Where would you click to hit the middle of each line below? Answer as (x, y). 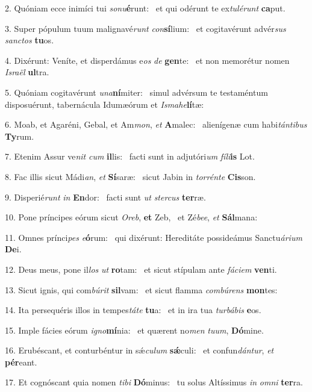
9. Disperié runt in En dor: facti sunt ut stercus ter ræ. (105, 197)
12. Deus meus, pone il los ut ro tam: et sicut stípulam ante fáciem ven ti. (141, 269)
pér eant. (21, 362)
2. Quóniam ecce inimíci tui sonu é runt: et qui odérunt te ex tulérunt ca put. (145, 8)
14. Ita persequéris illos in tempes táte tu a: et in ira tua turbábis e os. (133, 310)
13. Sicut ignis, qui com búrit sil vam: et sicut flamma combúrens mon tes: (141, 289)
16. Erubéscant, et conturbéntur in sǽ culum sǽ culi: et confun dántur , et (139, 350)
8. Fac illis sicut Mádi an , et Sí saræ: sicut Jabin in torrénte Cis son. (130, 176)
